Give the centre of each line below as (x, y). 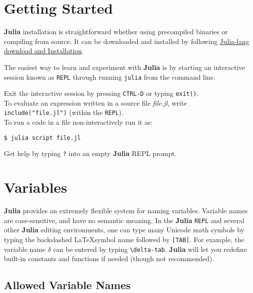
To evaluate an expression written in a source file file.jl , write (95, 102)
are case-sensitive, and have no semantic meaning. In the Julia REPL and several (124, 220)
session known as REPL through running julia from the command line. (110, 77)
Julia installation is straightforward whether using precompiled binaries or (116, 32)
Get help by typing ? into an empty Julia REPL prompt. (90, 153)
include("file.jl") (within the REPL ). (64, 112)
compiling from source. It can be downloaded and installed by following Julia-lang (127, 41)
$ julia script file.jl (42, 138)
